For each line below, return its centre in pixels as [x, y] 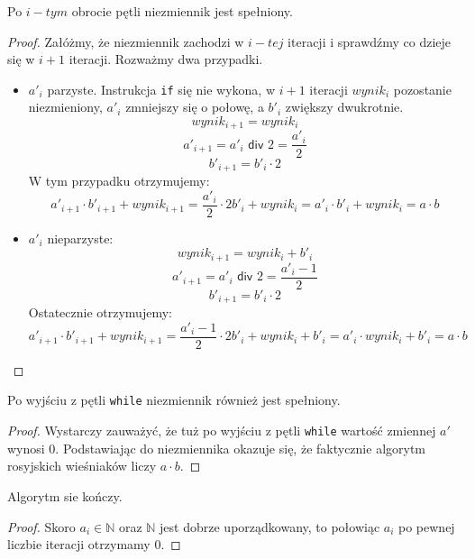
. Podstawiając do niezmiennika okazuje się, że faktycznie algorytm [241, 448]
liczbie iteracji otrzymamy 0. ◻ [94, 544]
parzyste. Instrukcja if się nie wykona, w [161, 89]
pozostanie [422, 89]
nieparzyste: [80, 238]
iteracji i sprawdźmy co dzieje [370, 41]
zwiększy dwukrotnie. [344, 107]
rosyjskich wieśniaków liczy [82, 466]
